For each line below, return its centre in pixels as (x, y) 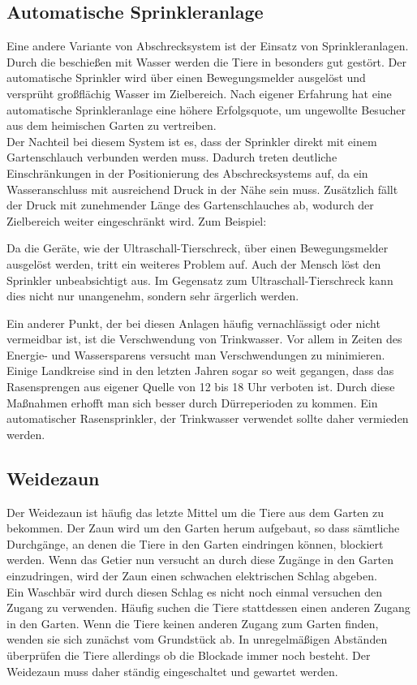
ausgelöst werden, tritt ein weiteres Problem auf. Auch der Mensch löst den (194, 263)
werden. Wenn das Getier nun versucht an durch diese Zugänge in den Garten (200, 560)
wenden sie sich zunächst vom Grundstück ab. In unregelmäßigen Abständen (197, 639)
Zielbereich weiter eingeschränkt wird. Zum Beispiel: (137, 220)
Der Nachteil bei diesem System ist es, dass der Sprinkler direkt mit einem (192, 141)
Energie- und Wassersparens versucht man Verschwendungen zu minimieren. (196, 354)
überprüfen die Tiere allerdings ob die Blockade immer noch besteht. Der (189, 655)
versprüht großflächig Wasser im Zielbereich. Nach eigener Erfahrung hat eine (199, 93)
